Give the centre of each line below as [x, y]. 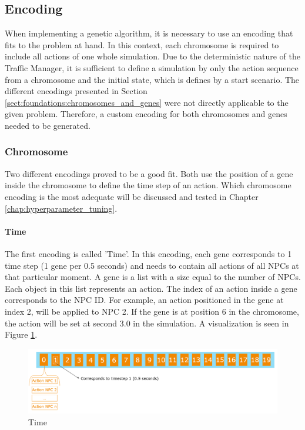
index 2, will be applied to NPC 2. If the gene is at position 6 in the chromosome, [152, 311]
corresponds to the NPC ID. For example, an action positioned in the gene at [144, 300]
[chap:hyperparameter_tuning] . [61, 208]
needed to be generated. [48, 125]
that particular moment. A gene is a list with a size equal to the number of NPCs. [153, 277]
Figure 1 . [21, 334]
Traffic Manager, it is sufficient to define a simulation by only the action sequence [152, 67]
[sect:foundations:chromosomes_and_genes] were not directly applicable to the [147, 102]
